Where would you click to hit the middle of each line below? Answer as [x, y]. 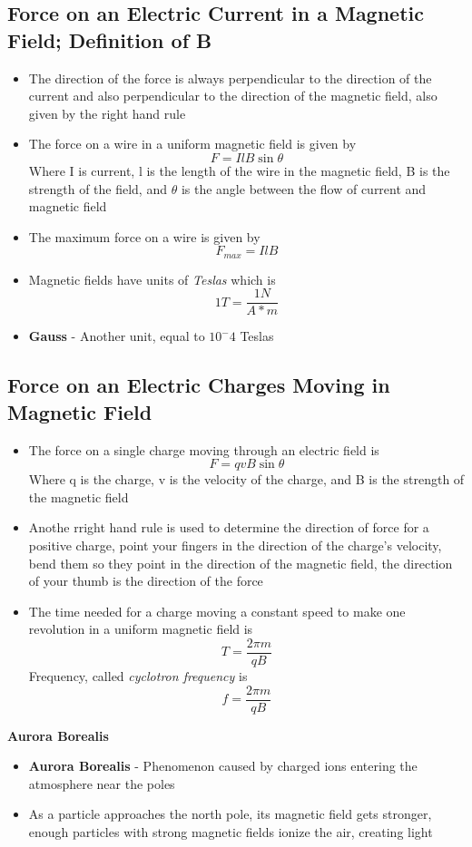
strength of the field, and [98, 188]
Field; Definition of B [110, 39]
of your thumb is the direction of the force [146, 581]
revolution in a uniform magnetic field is [141, 629]
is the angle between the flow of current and [304, 188]
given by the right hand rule [107, 113]
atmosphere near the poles [102, 783]
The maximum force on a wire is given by [144, 236]
